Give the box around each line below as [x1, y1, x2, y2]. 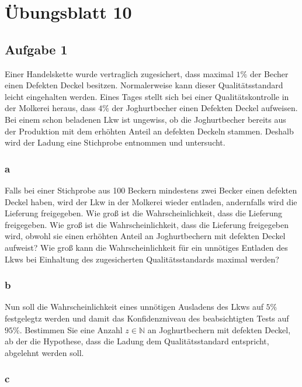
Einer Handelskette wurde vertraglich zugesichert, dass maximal [5, 67, 234, 80]
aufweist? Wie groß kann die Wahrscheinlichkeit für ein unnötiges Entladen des [5, 241, 288, 253]
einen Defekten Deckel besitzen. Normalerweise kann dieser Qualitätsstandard [5, 79, 283, 91]
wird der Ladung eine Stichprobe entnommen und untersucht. [5, 136, 225, 148]
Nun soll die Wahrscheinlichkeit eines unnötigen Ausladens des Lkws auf [5, 300, 263, 313]
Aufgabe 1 [5, 40, 68, 58]
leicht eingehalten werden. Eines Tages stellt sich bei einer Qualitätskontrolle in [5, 90, 289, 102]
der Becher [249, 67, 289, 80]
